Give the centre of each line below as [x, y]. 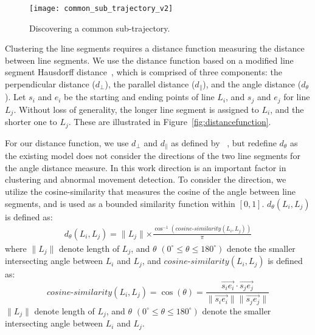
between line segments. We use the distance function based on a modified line [149, 60]
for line [297, 97]
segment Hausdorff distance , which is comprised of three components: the [144, 72]
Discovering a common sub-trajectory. [100, 28]
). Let [16, 97]
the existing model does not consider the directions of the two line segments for [153, 156]
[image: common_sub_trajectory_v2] [101, 8]
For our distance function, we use [67, 142]
